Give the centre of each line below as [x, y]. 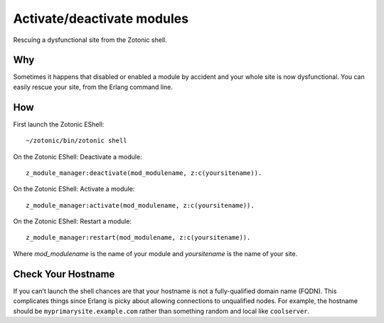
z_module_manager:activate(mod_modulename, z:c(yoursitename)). [140, 205]
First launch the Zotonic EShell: [59, 124]
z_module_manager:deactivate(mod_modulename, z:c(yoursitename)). [144, 173]
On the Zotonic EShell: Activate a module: [74, 189]
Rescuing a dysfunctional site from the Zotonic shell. [90, 40]
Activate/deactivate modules [101, 18]
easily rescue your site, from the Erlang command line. [93, 87]
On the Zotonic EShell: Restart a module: [72, 221]
